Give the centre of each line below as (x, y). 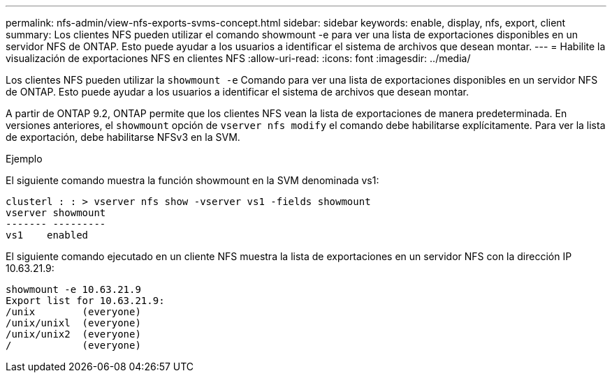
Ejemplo (24, 159)
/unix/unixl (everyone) (73, 323)
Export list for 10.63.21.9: (85, 301)
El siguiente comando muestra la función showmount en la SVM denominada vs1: (192, 180)
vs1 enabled (47, 235)
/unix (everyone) (73, 312)
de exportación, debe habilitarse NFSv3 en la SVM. (123, 137)
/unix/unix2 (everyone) (73, 334)
